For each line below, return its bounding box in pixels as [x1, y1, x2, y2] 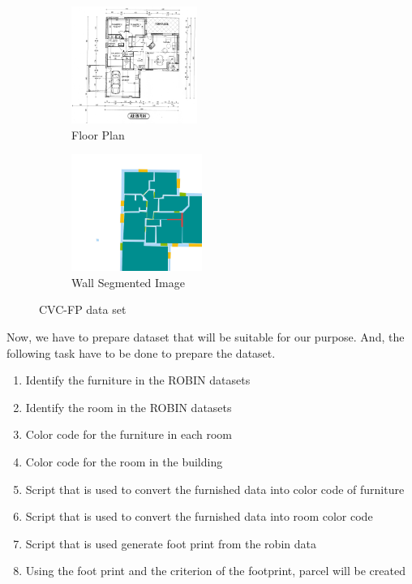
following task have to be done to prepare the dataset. [6, 344, 276, 361]
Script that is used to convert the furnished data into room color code [25, 508, 373, 525]
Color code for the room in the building [25, 453, 223, 470]
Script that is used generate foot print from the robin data [25, 535, 316, 552]
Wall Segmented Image [71, 273, 185, 290]
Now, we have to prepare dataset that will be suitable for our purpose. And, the [6, 328, 405, 345]
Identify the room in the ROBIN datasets [25, 398, 232, 415]
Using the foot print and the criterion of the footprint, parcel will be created [25, 562, 406, 579]
